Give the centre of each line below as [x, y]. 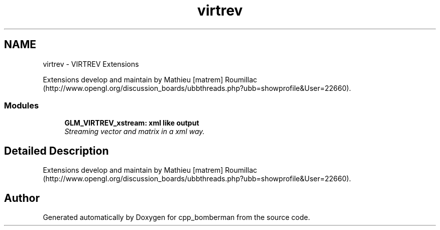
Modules [22, 105]
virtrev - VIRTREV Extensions [91, 64]
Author [22, 198]
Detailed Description [57, 151]
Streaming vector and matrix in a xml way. [135, 132]
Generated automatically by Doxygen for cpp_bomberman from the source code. [177, 217]
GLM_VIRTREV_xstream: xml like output [132, 123]
